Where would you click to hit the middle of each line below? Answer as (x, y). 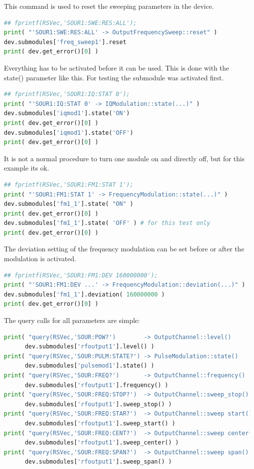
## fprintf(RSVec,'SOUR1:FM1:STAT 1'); (69, 185)
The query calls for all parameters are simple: (72, 320)
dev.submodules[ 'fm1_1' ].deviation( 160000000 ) (85, 294)
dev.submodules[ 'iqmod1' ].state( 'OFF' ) (69, 133)
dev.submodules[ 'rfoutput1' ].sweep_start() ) (100, 423)
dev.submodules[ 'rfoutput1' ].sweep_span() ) (98, 462)
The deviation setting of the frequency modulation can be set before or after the (124, 249)
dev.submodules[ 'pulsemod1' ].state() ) (89, 366)
